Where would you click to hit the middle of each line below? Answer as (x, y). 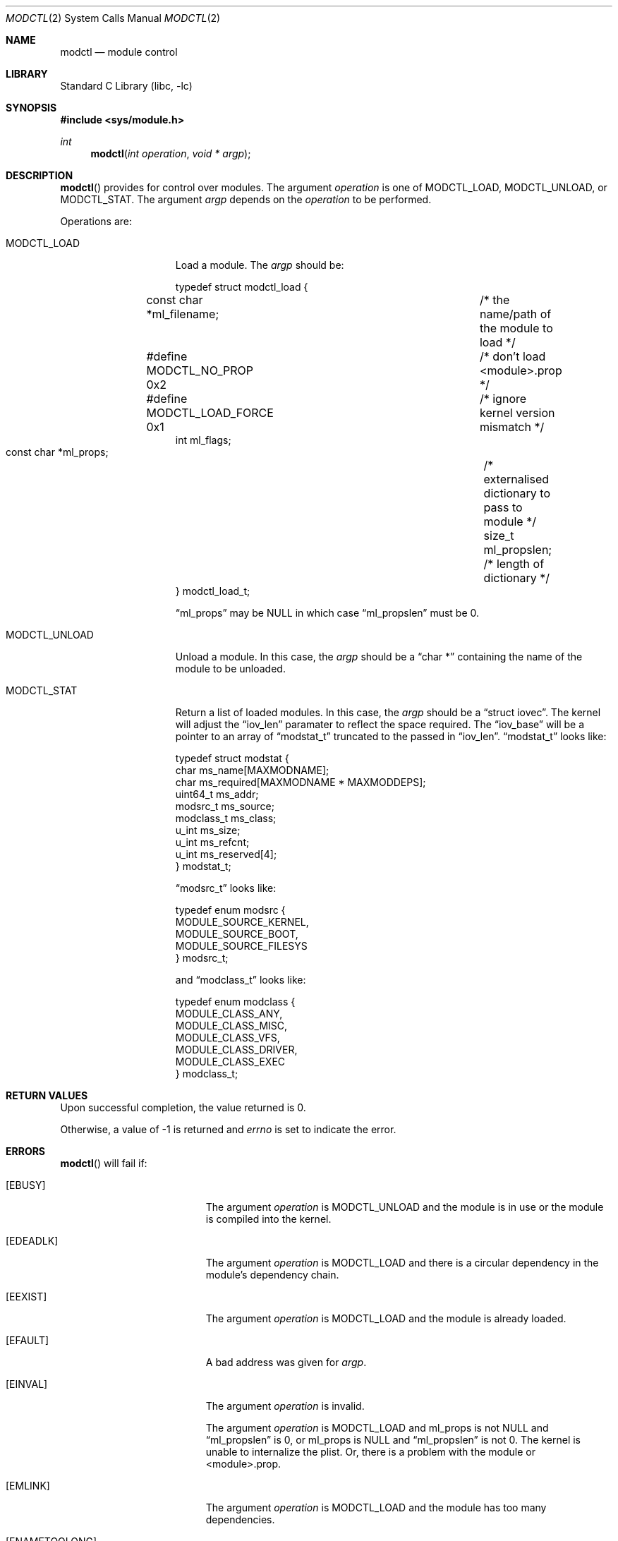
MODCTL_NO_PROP (200, 370)
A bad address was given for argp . (286, 1362)
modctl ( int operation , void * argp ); (171, 153)
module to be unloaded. (230, 669)
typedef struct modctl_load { (242, 287)
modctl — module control (119, 52)
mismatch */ (512, 427)
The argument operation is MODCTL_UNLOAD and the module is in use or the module (405, 1207)
